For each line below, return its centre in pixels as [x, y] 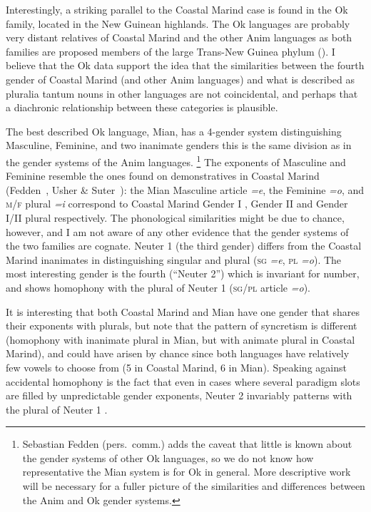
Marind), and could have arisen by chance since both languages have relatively [178, 353]
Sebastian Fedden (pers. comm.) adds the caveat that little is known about [187, 444]
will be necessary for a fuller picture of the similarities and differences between [194, 486]
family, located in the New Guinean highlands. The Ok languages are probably [178, 23]
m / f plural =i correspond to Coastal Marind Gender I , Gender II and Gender [177, 204]
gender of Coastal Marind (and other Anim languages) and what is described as [181, 79]
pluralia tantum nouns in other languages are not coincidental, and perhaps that [182, 93]
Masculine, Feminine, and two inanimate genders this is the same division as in [179, 145]
